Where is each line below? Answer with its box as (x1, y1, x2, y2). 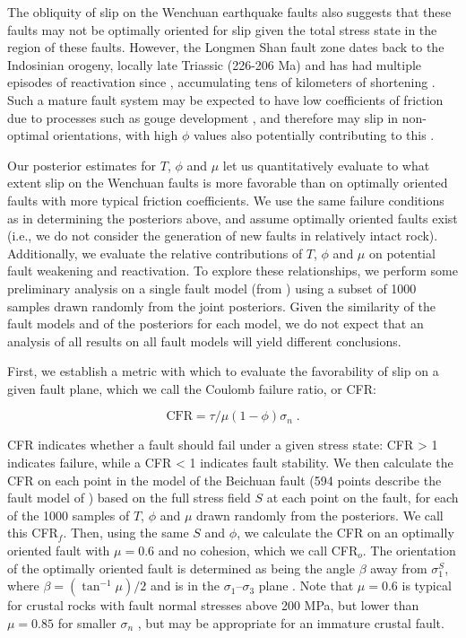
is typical (401, 576, 452, 595)
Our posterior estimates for (7, 155, 157, 174)
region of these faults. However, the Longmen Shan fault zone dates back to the (7, 38, 444, 57)
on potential (368, 243, 436, 262)
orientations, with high (53, 126, 178, 144)
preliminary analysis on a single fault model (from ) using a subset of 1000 (7, 278, 417, 297)
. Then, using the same (63, 523, 189, 542)
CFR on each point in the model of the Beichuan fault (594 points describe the (7, 470, 442, 489)
